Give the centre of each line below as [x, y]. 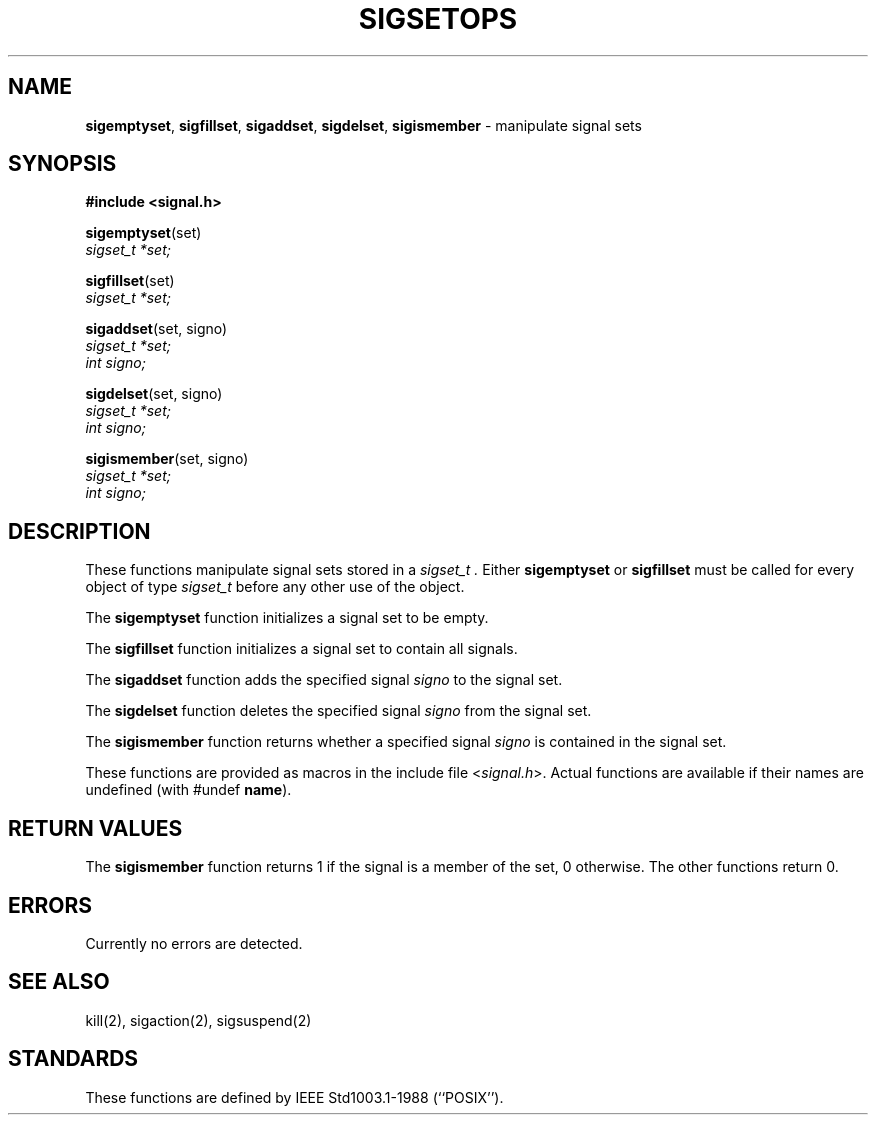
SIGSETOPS [438, 19]
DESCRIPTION [79, 531]
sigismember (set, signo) [167, 459]
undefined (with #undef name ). [188, 790]
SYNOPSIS [62, 164]
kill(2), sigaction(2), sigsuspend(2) [198, 1020]
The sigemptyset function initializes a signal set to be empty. [287, 618]
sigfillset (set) [130, 281]
